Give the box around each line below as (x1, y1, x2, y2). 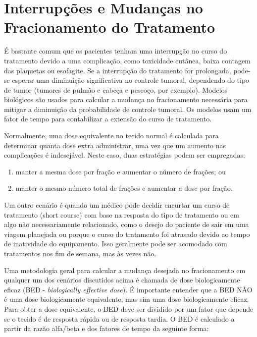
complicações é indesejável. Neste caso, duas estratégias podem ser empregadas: (4, 150, 245, 160)
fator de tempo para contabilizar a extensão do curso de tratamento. (4, 113, 212, 124)
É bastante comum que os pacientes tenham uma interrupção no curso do (4, 46, 227, 56)
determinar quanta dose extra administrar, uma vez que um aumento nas (4, 140, 226, 150)
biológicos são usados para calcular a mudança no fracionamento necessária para (4, 94, 248, 105)
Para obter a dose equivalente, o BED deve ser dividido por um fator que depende (4, 303, 254, 314)
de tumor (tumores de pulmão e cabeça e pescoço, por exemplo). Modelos (4, 84, 228, 95)
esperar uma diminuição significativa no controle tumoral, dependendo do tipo (12, 75, 250, 85)
